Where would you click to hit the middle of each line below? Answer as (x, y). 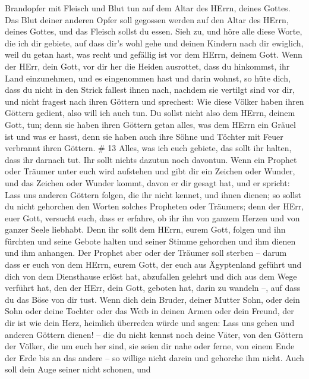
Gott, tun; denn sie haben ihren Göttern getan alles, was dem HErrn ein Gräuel (150, 124)
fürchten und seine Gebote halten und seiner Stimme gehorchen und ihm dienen (150, 241)
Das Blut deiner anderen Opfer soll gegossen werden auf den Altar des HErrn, (147, 19)
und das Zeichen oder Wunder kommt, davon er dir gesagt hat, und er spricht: (147, 182)
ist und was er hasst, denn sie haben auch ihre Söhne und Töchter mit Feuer (144, 136)
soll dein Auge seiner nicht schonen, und (78, 369)
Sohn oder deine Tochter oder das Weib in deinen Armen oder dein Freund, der (149, 311)
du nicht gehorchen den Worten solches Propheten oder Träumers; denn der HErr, (154, 206)
